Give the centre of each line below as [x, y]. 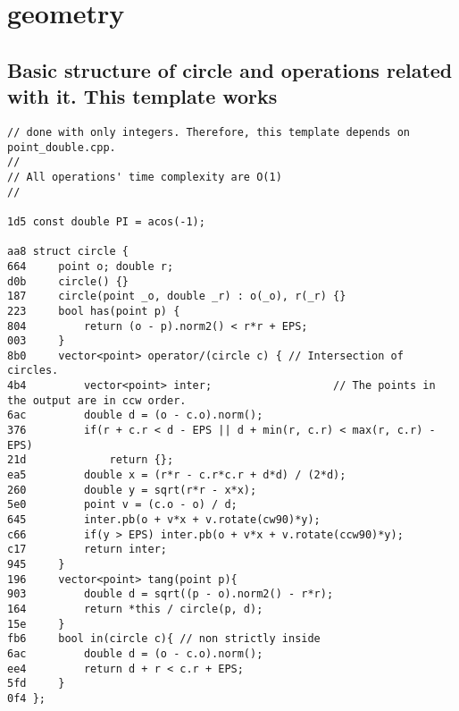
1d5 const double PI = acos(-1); [106, 221]
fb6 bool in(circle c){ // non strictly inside [164, 639]
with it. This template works [142, 96]
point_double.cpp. [62, 147]
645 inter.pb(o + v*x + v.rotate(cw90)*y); [164, 520]
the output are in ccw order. [97, 400]
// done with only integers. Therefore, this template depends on [209, 132]
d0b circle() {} [68, 281]
